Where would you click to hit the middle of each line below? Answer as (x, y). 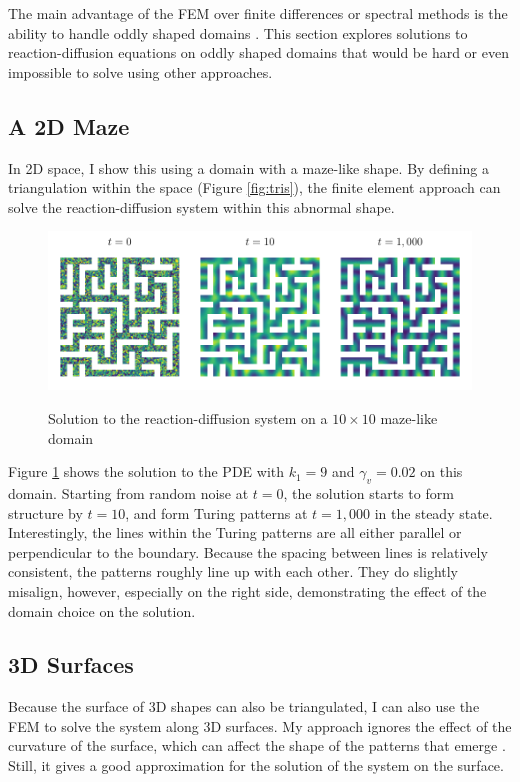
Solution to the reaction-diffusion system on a (188, 417)
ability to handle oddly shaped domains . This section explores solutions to (238, 32)
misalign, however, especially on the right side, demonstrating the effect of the (247, 590)
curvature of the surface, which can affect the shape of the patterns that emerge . (257, 745)
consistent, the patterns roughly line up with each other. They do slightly (233, 571)
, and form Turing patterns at (216, 512)
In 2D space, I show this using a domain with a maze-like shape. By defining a (249, 167)
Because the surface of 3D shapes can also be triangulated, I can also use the (244, 706)
